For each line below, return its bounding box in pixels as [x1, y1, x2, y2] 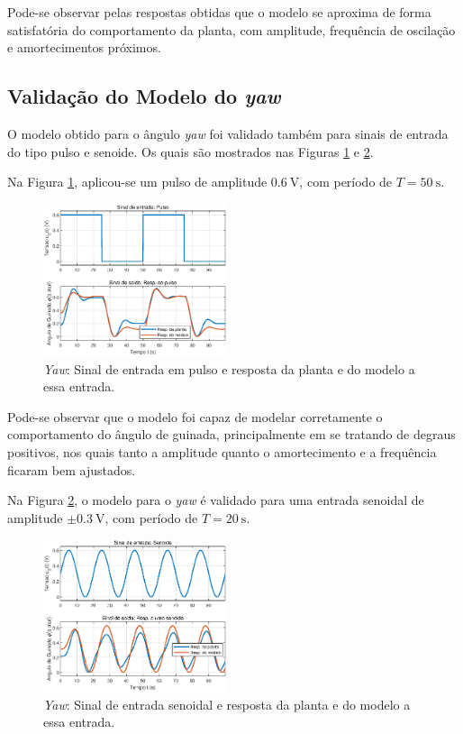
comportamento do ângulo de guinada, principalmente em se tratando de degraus [7, 425, 456, 444]
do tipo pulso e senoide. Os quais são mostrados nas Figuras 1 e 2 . [7, 142, 374, 161]
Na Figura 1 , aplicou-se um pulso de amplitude [7, 172, 268, 191]
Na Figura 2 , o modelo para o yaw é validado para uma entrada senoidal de [7, 491, 424, 509]
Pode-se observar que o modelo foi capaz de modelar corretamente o [7, 407, 383, 426]
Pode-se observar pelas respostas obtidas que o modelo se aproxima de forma [7, 3, 431, 21]
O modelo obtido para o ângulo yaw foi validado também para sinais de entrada [7, 124, 449, 142]
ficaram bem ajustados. [7, 460, 136, 479]
